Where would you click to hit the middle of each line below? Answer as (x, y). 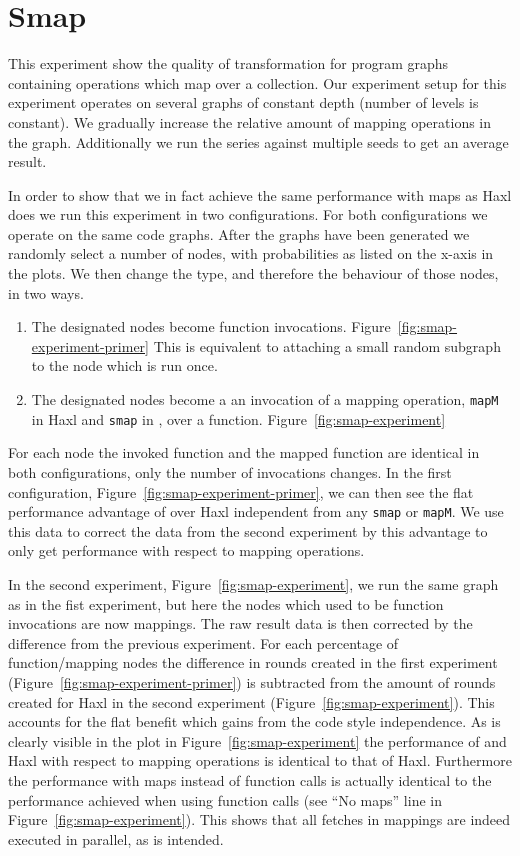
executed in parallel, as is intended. (116, 838)
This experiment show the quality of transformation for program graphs (228, 63)
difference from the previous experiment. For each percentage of (203, 642)
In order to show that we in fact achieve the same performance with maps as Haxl (260, 194)
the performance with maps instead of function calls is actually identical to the (250, 779)
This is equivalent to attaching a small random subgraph (327, 345)
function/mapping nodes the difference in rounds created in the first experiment (253, 662)
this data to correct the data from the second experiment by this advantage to (248, 530)
